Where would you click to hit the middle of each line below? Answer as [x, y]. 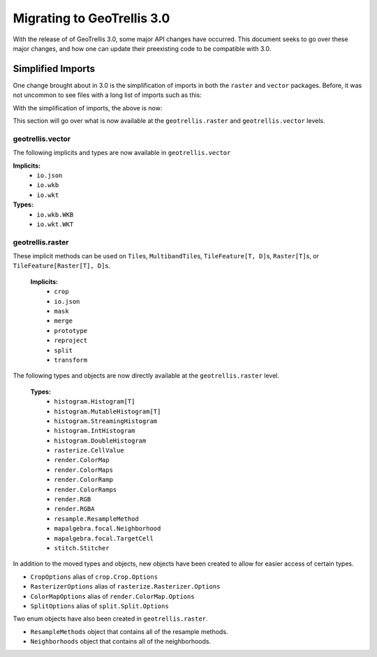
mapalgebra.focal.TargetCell [104, 538]
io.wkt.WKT [55, 224]
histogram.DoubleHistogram [100, 441]
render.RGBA [74, 509]
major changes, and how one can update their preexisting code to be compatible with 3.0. [142, 48]
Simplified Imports [54, 69]
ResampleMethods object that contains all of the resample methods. [129, 631]
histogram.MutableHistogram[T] [108, 411]
